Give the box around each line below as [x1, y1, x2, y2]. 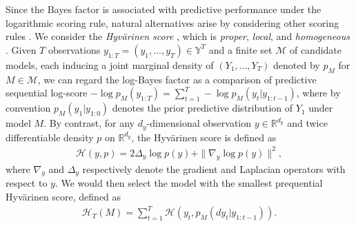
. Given [6, 42, 37, 56]
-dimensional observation [146, 116, 252, 130]
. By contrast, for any [43, 116, 135, 130]
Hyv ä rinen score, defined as [6, 189, 121, 203]
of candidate [289, 42, 342, 56]
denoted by [273, 57, 320, 72]
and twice [287, 116, 328, 130]
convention [6, 101, 51, 115]
